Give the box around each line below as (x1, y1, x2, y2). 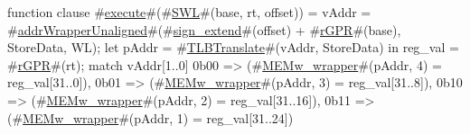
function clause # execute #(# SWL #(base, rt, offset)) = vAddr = (7, 3, 371, 21)
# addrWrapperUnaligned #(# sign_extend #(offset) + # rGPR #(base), (7, 20, 401, 39)
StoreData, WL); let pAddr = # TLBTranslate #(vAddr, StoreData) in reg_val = (7, 38, 459, 57)
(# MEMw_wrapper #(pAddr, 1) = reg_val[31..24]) (7, 108, 294, 127)
